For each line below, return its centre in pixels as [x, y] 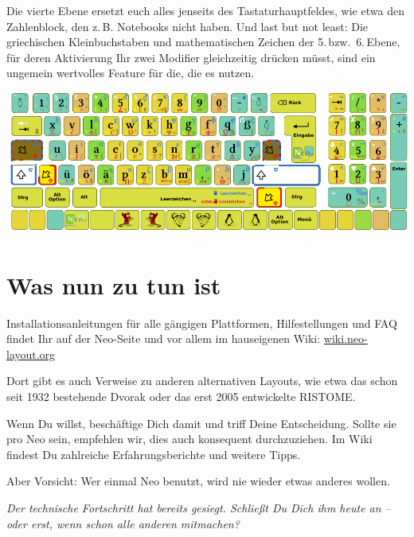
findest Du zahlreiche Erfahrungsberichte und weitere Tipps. [154, 454]
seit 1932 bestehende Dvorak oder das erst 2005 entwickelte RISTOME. [181, 396]
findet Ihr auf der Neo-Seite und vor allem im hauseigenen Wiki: [164, 339]
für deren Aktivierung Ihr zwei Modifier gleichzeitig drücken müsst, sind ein [191, 57]
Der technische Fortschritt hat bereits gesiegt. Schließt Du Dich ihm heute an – [199, 507]
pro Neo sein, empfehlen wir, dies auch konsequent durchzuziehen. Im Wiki [189, 439]
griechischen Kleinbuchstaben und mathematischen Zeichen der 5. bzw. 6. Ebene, [203, 42]
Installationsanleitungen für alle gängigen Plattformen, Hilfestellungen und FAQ [202, 323]
